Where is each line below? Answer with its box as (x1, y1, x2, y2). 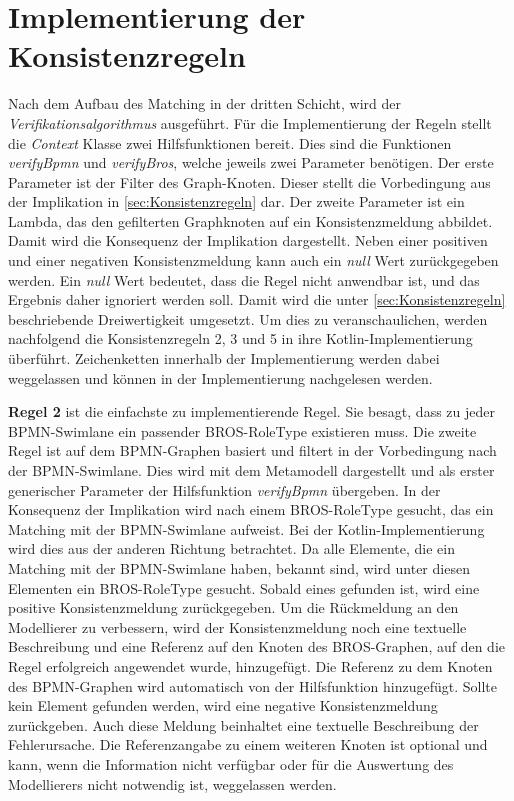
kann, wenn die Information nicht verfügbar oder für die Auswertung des (8, 753, 454, 774)
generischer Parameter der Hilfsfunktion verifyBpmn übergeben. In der (8, 479, 441, 500)
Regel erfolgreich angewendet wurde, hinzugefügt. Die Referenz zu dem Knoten (8, 655, 493, 676)
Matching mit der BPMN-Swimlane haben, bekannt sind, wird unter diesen (8, 557, 470, 578)
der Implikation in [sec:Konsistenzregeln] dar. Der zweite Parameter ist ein (8, 191, 465, 212)
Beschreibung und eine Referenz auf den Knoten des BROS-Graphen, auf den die (8, 636, 505, 657)
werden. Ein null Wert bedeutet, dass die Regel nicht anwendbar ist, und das (8, 269, 480, 290)
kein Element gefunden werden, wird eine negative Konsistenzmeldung (8, 695, 438, 716)
